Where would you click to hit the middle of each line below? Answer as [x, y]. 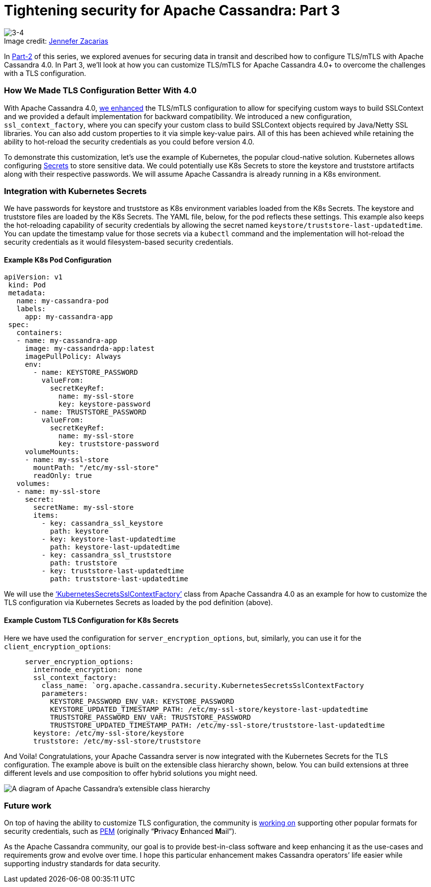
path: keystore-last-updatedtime [115, 547]
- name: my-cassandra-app [67, 341]
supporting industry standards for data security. [82, 864]
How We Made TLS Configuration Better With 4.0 [100, 91]
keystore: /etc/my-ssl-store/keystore [109, 733]
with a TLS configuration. [45, 73]
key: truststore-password [108, 444]
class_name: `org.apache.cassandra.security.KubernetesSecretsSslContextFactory [203, 685]
